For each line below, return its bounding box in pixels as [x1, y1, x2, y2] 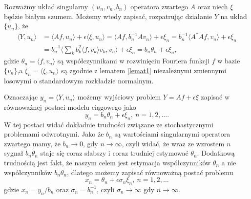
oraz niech [197, 1, 228, 11]
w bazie [217, 56, 240, 66]
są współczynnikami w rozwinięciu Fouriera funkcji [57, 56, 210, 66]
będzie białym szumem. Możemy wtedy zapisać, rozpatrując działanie [4, 11, 212, 21]
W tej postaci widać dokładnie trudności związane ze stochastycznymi [4, 119, 213, 129]
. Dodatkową [197, 148, 235, 158]
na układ [220, 11, 247, 21]
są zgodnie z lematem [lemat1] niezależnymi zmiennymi [61, 65, 227, 76]
